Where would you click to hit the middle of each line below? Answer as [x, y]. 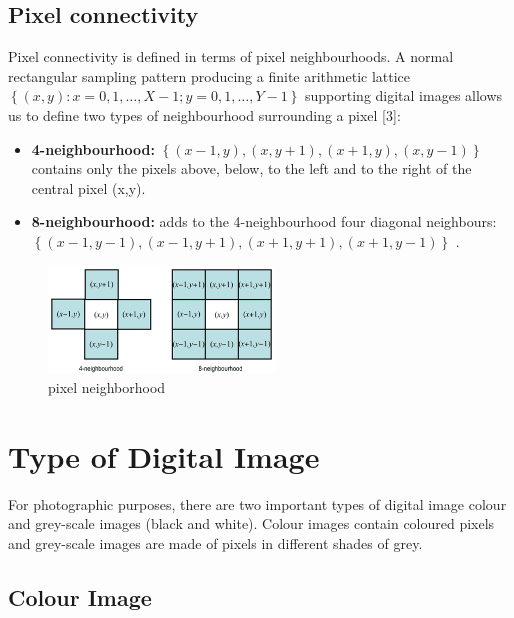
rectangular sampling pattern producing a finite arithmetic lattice [209, 75]
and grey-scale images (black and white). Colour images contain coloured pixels [251, 523]
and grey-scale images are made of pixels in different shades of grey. [215, 542]
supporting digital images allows [404, 95]
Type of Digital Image [164, 455]
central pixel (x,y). [88, 187]
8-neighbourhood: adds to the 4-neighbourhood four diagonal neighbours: [264, 221]
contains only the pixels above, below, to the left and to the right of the [251, 168]
